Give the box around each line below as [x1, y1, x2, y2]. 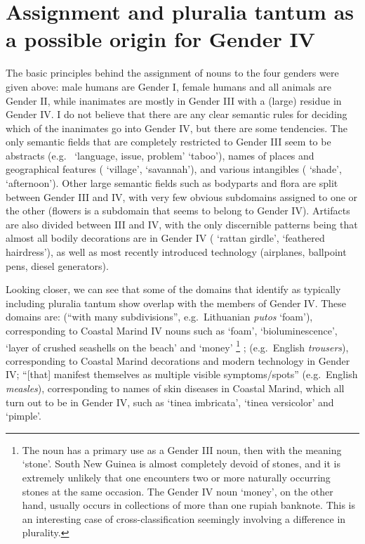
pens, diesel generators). [6, 258, 109, 273]
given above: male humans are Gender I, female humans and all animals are [6, 79, 331, 93]
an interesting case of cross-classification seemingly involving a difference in [22, 511, 346, 526]
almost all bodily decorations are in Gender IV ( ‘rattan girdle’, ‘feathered [6, 231, 325, 245]
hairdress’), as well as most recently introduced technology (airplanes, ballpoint [6, 245, 347, 259]
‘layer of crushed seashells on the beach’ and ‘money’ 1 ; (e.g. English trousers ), [6, 337, 349, 354]
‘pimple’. [6, 408, 41, 423]
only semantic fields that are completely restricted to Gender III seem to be [6, 134, 331, 149]
